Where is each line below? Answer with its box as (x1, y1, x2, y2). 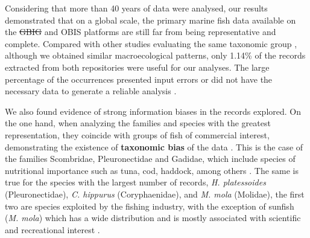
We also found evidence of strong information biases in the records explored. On (5, 105, 301, 117)
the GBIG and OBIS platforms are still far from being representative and (5, 25, 276, 38)
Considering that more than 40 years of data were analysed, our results (5, 2, 268, 14)
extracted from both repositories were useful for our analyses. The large (5, 60, 270, 73)
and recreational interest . (5, 223, 100, 236)
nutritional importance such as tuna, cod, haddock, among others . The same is (5, 164, 299, 176)
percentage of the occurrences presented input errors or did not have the (5, 72, 273, 85)
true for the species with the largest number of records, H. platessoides (5, 176, 266, 188)
